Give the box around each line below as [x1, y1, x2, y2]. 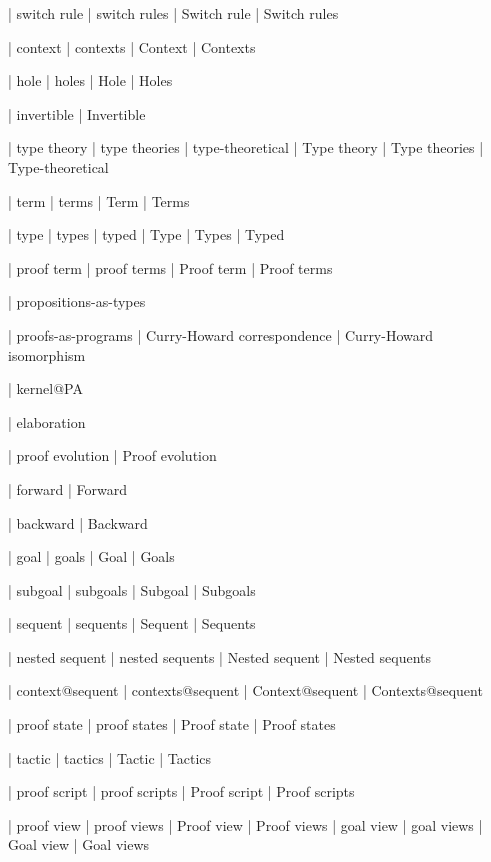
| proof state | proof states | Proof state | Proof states [8, 714, 336, 735]
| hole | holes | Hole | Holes [8, 70, 173, 91]
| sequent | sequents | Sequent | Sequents [8, 613, 256, 634]
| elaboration [8, 411, 86, 432]
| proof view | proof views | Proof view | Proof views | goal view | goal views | [8, 814, 483, 835]
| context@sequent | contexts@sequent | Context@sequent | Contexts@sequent [8, 680, 483, 701]
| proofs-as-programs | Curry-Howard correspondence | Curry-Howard [8, 324, 434, 345]
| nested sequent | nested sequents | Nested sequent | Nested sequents [8, 646, 432, 667]
